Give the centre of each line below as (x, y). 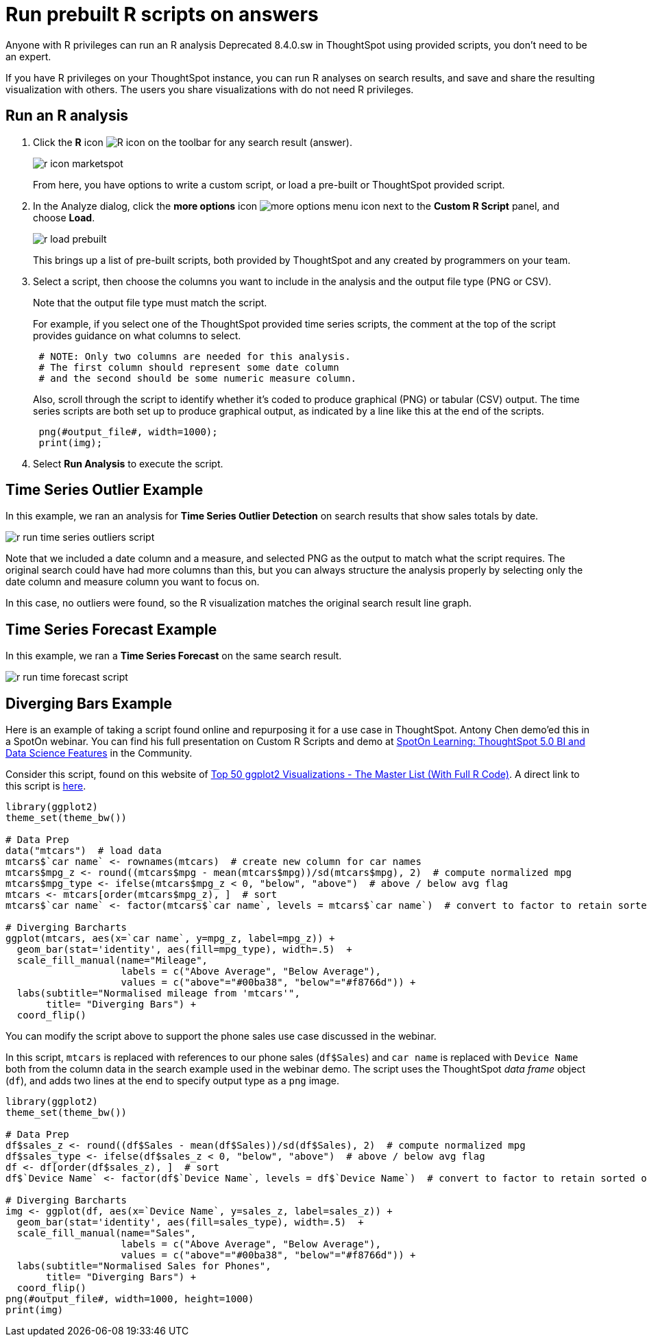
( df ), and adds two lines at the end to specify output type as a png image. (172, 1081)
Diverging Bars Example (89, 703)
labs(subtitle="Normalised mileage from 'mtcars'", (158, 993)
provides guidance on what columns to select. (137, 335)
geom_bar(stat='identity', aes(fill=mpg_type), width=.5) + (184, 950)
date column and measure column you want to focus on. (133, 582)
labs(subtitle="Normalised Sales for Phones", (144, 1266)
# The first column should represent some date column (189, 367)
